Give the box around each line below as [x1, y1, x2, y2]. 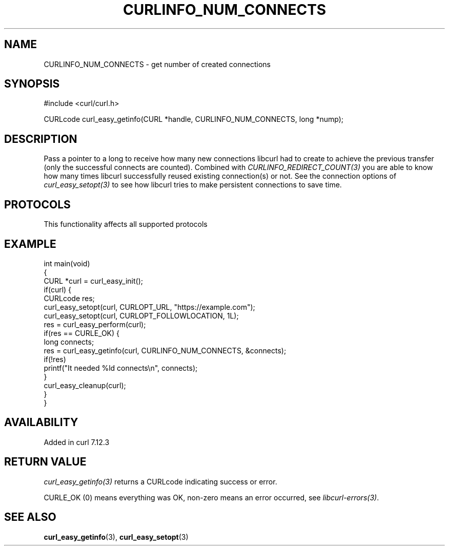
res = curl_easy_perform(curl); [44, 320, 146, 329]
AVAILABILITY [4, 416, 78, 429]
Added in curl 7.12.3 [44, 437, 110, 447]
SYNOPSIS [4, 77, 60, 91]
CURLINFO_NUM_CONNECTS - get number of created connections [44, 59, 271, 69]
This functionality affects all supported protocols [44, 220, 208, 229]
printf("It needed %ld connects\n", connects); [44, 363, 198, 372]
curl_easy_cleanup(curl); [44, 380, 126, 390]
